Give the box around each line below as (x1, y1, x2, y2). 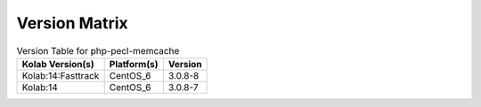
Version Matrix (16, 13, 128, 33)
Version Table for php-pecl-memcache (16, 44, 180, 57)
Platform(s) (109, 57, 159, 70)
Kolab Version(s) (21, 57, 95, 70)
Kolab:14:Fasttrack (21, 69, 100, 81)
